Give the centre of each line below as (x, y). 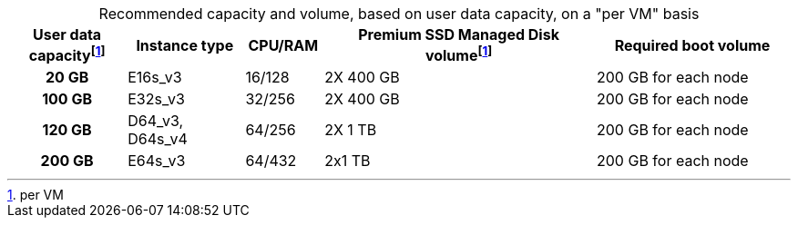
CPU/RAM (283, 45)
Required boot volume (692, 45)
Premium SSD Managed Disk (459, 34)
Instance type (185, 45)
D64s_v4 (158, 139)
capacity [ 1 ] (67, 54)
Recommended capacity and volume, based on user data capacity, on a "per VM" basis (399, 14)
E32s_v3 (156, 99)
